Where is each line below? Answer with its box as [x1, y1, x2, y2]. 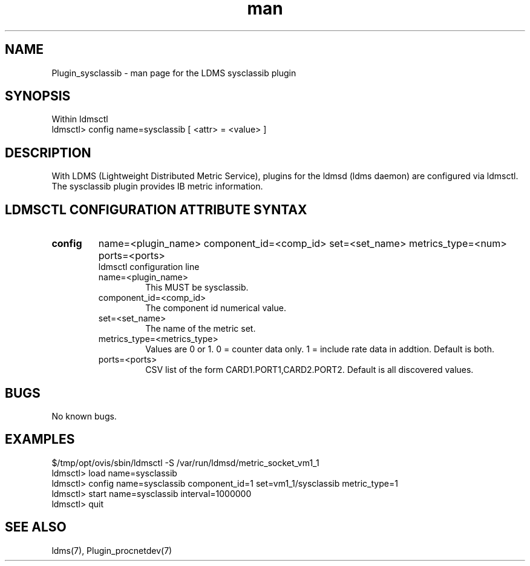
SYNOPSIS [5, 88, 71, 104]
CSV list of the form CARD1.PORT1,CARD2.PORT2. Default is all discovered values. [145, 364, 474, 375]
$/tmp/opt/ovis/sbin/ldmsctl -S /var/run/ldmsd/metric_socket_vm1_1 [51, 457, 319, 468]
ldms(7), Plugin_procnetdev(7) [51, 545, 172, 556]
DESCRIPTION [5, 145, 91, 160]
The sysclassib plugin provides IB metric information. [51, 181, 263, 192]
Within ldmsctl [51, 114, 108, 125]
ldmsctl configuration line [98, 262, 200, 272]
